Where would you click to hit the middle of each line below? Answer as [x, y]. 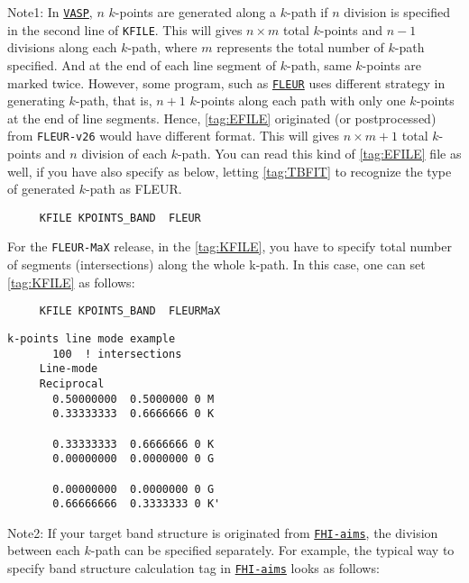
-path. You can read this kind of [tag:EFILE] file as [319, 153]
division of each [124, 153]
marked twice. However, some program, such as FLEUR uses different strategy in [226, 82]
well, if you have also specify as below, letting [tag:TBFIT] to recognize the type [230, 171]
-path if [308, 12]
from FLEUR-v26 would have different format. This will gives [174, 136]
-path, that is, [114, 100]
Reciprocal [72, 383]
